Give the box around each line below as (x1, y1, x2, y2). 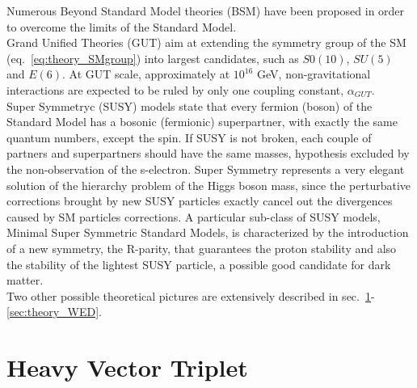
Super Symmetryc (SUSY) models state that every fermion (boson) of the (6, 97, 373, 114)
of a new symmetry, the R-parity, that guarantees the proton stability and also (6, 239, 397, 256)
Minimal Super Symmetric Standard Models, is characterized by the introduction (6, 224, 409, 241)
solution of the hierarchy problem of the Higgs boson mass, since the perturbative (6, 176, 411, 193)
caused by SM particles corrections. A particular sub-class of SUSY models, (6, 208, 381, 225)
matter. (6, 272, 44, 289)
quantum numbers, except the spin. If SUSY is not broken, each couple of (6, 129, 372, 145)
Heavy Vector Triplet (6, 351, 248, 384)
